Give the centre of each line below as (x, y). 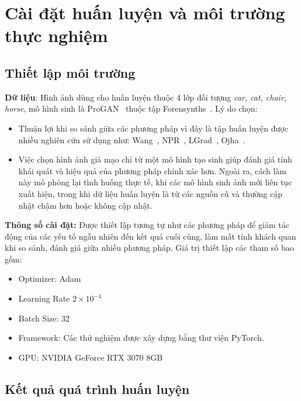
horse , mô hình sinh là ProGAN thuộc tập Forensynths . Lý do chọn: (131, 108)
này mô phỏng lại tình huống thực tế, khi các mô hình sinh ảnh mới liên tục (155, 182)
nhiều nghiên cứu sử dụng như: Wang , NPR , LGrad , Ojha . (132, 139)
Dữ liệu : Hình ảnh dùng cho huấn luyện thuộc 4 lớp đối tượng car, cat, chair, (146, 97)
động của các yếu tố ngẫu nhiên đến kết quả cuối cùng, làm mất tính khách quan (150, 236)
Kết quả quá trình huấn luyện (97, 388)
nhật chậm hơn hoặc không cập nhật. (85, 205)
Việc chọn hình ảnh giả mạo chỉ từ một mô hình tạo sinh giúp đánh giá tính (155, 159)
